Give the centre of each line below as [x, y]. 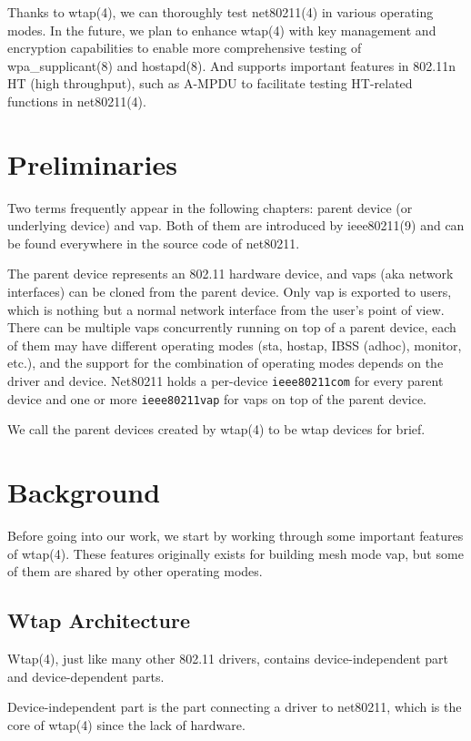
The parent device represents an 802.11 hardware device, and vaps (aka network [230, 274]
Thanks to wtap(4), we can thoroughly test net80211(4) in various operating [220, 12]
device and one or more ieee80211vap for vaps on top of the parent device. [217, 398]
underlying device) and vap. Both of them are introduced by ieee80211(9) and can [236, 225]
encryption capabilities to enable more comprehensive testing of [185, 48]
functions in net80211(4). [77, 101]
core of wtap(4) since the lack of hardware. [126, 724]
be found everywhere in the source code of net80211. [154, 243]
